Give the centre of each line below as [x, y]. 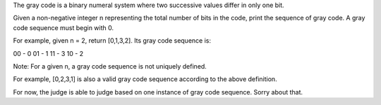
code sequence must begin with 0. [64, 27]
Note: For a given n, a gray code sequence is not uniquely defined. [110, 66]
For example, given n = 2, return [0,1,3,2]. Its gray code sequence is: [112, 41]
